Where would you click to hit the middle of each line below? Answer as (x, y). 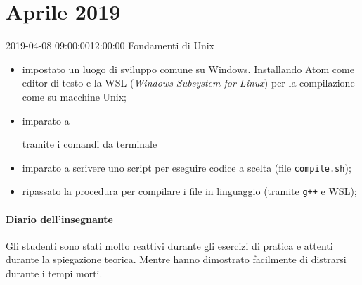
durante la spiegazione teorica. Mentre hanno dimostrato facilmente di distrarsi (176, 259)
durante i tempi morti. (54, 273)
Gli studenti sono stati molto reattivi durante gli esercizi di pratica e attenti (169, 245)
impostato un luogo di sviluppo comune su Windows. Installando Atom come (188, 69)
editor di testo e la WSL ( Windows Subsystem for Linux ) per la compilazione (188, 83)
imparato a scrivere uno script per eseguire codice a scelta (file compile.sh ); (187, 167)
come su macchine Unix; (75, 96)
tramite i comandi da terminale (90, 144)
